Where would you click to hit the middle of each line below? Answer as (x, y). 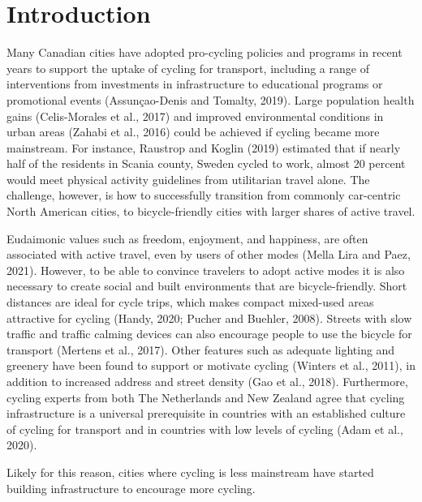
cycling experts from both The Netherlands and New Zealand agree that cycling (206, 397)
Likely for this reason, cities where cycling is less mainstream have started (190, 472)
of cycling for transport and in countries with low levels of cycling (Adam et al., (205, 429)
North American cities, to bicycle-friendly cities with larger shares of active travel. (211, 211)
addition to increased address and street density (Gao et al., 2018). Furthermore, (207, 381)
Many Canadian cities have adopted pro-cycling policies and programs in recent (205, 52)
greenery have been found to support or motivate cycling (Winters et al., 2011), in (211, 365)
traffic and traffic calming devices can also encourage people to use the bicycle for (209, 334)
